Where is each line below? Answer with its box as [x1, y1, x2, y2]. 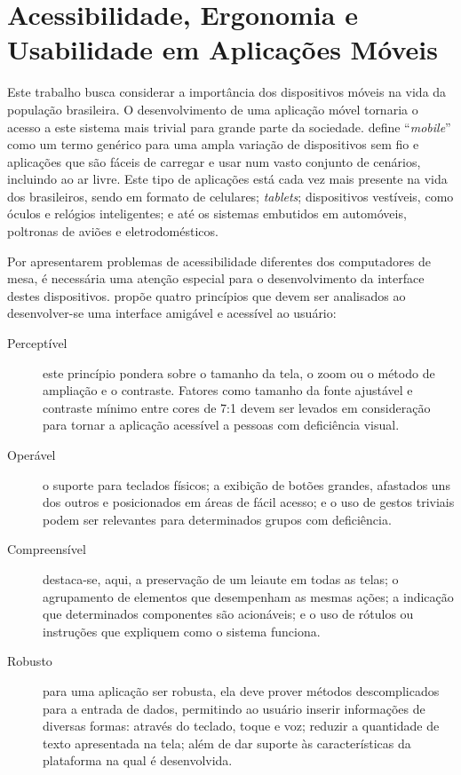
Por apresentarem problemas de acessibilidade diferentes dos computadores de [7, 251, 431, 270]
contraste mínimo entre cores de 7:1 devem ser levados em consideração [43, 398, 431, 416]
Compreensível [7, 540, 86, 558]
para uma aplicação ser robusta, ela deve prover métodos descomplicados [43, 681, 440, 700]
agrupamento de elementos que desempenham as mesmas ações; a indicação [43, 587, 454, 605]
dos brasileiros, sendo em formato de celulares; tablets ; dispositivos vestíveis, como [7, 186, 454, 205]
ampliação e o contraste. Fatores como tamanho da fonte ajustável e [43, 381, 413, 399]
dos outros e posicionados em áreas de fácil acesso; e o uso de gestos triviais [43, 493, 455, 511]
